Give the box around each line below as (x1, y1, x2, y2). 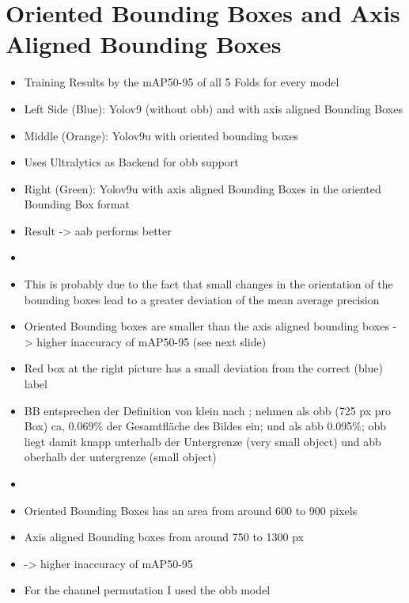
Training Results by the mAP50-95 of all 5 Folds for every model (24, 74, 339, 90)
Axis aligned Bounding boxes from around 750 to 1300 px (24, 529, 304, 545)
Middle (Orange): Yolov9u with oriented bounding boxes (24, 127, 299, 143)
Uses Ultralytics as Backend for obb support (24, 154, 239, 170)
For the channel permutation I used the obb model (24, 582, 271, 598)
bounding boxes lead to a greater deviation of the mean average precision (24, 291, 380, 307)
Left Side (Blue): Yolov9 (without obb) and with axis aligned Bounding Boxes (24, 100, 403, 116)
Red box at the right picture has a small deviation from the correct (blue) (24, 360, 384, 376)
